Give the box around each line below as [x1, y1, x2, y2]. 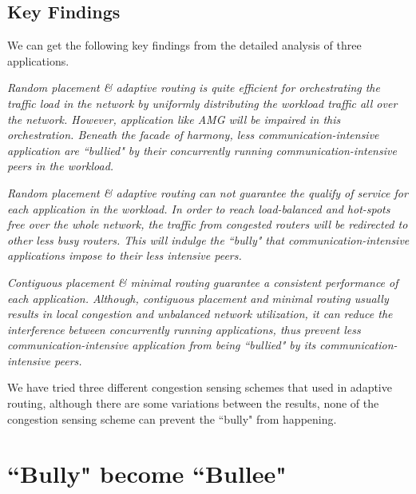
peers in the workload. [7, 157, 114, 174]
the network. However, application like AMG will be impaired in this [7, 110, 341, 127]
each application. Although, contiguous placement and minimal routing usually [7, 289, 389, 306]
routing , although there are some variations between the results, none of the [7, 395, 379, 412]
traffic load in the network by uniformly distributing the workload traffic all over [7, 94, 398, 111]
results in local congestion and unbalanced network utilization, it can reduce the [7, 305, 393, 322]
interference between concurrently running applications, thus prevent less [7, 321, 361, 337]
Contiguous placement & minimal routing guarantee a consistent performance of [7, 273, 398, 290]
